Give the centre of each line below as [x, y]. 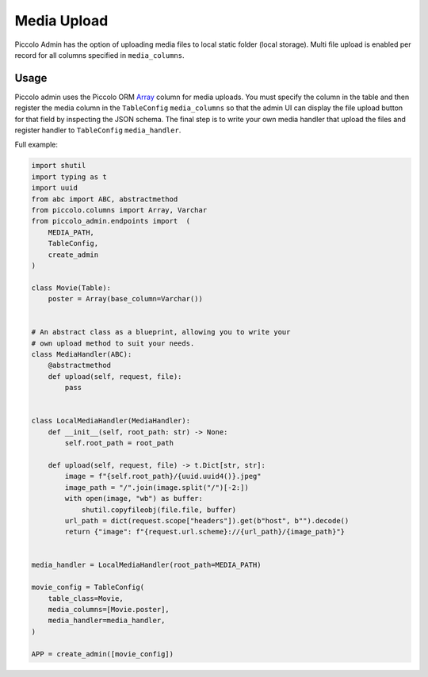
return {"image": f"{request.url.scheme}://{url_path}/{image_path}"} [204, 532]
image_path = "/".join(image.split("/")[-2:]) [157, 487]
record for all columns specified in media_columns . [99, 55]
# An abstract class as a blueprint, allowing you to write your [161, 332]
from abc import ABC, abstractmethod [105, 199]
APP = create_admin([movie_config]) [103, 654]
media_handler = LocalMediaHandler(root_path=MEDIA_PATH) [146, 565]
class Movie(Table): [71, 288]
